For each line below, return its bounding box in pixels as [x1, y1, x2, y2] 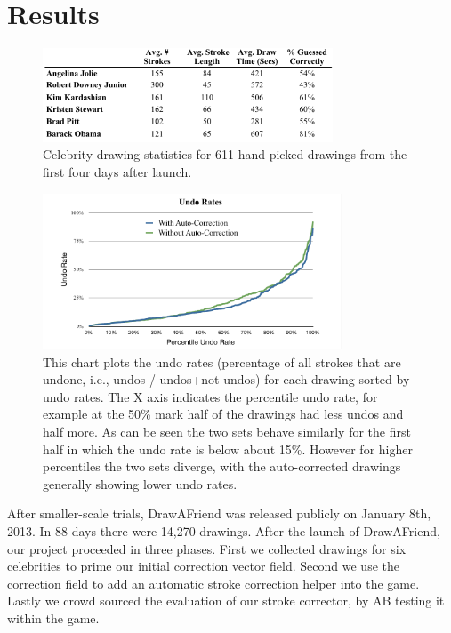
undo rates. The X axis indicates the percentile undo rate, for [43, 387, 378, 405]
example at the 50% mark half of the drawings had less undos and [43, 405, 404, 423]
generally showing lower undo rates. [43, 474, 238, 493]
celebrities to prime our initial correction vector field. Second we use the [7, 557, 399, 575]
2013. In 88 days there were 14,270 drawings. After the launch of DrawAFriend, [7, 522, 440, 540]
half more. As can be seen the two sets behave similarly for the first [43, 422, 411, 441]
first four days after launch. [43, 162, 192, 180]
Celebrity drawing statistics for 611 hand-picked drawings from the [43, 145, 407, 164]
